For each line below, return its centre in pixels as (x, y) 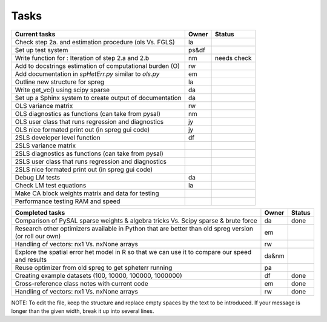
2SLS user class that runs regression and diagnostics (91, 161)
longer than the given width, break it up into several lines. (83, 311)
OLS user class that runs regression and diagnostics (89, 121)
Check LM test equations (51, 185)
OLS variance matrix (44, 106)
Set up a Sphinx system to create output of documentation (98, 98)
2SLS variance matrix (45, 146)
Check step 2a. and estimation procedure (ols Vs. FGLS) (95, 42)
